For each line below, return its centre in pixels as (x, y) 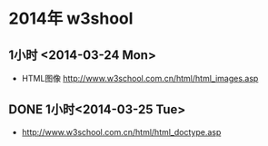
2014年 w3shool (71, 19)
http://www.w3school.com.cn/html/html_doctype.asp (121, 131)
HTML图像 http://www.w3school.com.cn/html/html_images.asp (140, 78)
